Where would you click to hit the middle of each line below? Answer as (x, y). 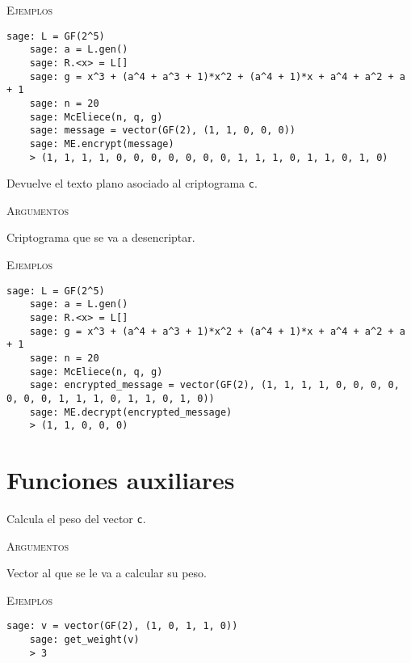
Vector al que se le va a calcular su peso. (107, 573)
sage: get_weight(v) (84, 640)
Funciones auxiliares (121, 479)
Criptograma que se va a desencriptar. (101, 237)
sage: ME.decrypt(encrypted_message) (131, 412)
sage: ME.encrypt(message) (102, 144)
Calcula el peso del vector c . (76, 518)
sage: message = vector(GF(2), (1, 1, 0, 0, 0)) (162, 131)
